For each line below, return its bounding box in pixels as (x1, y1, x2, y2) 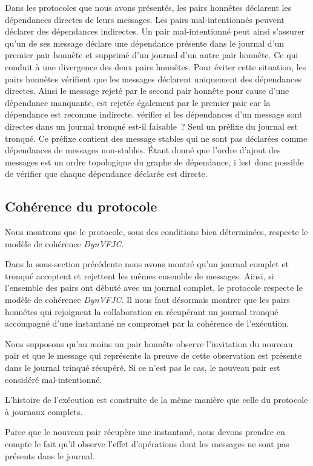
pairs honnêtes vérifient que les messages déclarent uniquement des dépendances (5, 72, 301, 85)
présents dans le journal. (5, 449, 95, 462)
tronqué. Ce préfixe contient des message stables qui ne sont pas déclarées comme (5, 131, 308, 144)
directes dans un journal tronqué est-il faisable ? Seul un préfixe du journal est (5, 119, 298, 132)
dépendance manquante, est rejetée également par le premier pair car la (5, 96, 271, 108)
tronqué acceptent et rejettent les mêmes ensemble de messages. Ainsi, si (5, 269, 274, 282)
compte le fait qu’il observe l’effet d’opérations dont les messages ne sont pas (5, 438, 289, 450)
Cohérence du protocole (5, 197, 157, 216)
